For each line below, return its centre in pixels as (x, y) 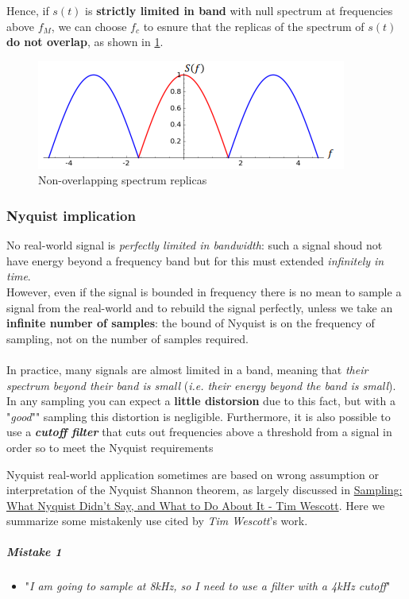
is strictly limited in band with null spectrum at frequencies (239, 10)
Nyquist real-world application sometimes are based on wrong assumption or (193, 474)
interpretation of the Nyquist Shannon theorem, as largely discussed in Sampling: (204, 490)
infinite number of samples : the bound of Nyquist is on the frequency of (191, 323)
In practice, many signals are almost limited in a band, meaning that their (187, 369)
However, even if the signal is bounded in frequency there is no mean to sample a (204, 291)
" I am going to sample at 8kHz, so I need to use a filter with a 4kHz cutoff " (208, 586)
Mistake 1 (34, 552)
